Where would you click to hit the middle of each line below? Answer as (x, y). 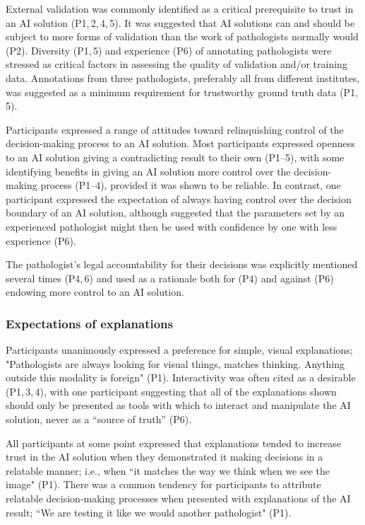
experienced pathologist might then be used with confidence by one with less (172, 226)
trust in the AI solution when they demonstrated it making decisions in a (164, 457)
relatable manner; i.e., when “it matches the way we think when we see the (168, 470)
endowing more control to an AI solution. (95, 292)
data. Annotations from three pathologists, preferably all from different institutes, (183, 77)
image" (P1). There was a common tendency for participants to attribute (163, 484)
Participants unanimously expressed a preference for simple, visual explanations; (179, 350)
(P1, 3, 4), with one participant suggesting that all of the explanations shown (171, 391)
